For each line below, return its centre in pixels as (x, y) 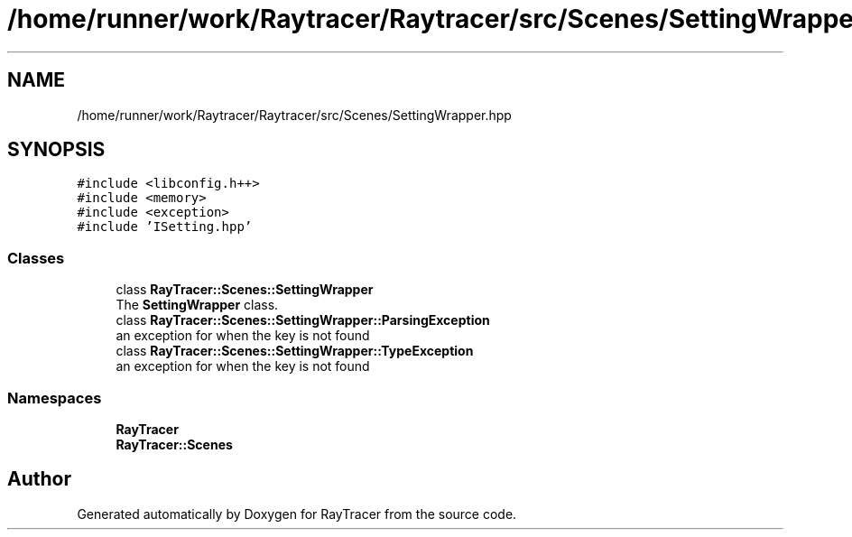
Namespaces (55, 398)
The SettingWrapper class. (197, 305)
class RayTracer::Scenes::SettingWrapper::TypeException (295, 351)
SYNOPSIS (56, 150)
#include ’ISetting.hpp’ (165, 227)
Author (39, 479)
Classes (36, 258)
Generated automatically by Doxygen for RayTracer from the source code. (297, 514)
